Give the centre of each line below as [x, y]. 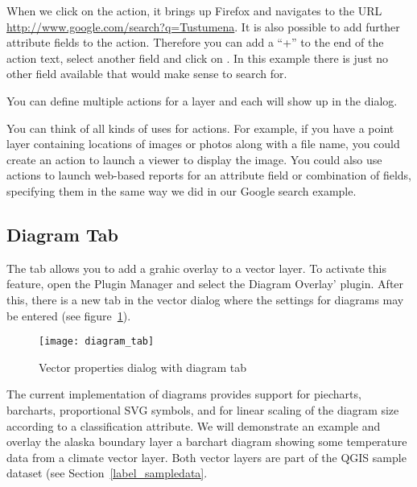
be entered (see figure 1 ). [69, 315]
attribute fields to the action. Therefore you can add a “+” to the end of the [195, 42]
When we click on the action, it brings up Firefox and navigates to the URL [194, 10]
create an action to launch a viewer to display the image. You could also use [194, 159]
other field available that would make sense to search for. [147, 74]
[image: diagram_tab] [97, 342]
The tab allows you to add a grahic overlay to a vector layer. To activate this [196, 268]
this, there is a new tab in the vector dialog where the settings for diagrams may [205, 299]
